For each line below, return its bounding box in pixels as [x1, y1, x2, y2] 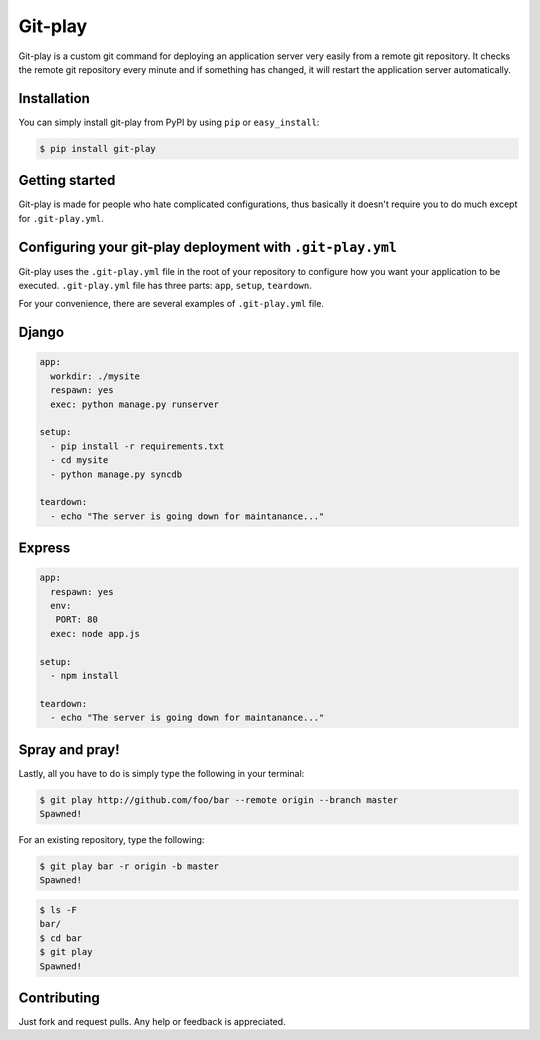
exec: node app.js [50, 628, 140, 639]
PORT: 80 [55, 614, 99, 625]
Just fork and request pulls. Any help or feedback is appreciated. [18, 1016, 286, 1028]
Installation [18, 90, 90, 107]
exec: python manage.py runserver [50, 398, 220, 410]
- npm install [50, 670, 120, 682]
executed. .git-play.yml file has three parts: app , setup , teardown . [18, 280, 312, 292]
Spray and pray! [18, 741, 120, 758]
